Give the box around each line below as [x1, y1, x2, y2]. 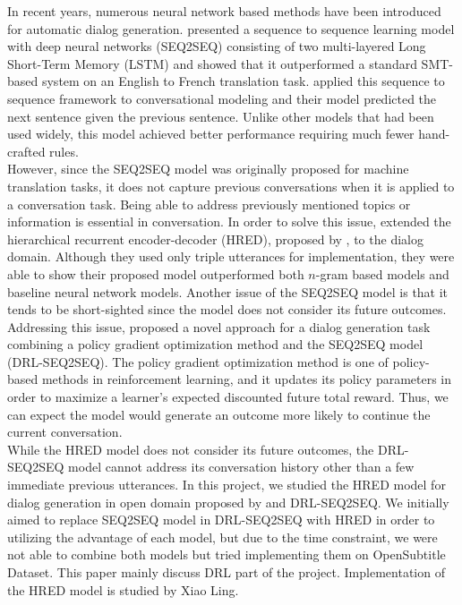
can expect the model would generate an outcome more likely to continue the [7, 405, 431, 423]
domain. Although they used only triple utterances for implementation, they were [7, 247, 455, 266]
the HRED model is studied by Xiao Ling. [7, 580, 239, 599]
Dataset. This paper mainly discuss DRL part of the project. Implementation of [7, 563, 445, 581]
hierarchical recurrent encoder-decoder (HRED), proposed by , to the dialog [7, 229, 423, 248]
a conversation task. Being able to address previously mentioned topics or [7, 194, 411, 213]
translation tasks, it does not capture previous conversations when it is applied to [7, 176, 455, 195]
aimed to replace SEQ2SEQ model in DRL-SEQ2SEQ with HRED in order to [7, 510, 435, 529]
